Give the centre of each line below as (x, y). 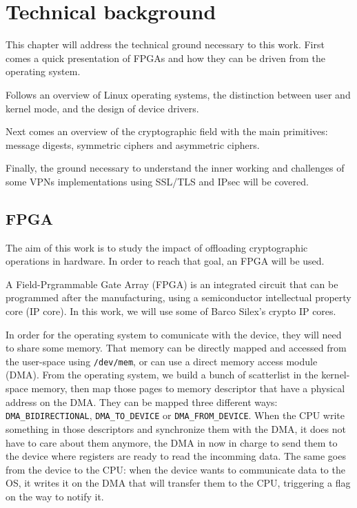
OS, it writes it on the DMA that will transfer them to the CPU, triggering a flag (178, 483)
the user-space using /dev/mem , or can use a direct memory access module (162, 361)
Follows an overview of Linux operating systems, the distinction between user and (178, 94)
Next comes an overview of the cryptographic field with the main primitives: (167, 131)
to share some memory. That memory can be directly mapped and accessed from (176, 348)
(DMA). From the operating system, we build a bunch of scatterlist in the (162, 375)
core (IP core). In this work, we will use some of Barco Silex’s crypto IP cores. (171, 311)
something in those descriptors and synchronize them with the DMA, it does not (176, 428)
